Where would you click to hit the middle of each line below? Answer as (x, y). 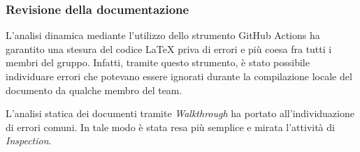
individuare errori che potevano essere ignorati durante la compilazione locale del (179, 76)
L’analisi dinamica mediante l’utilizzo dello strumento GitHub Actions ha (163, 35)
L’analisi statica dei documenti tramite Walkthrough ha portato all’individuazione (180, 113)
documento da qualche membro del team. (94, 90)
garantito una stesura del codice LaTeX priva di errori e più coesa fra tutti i (169, 48)
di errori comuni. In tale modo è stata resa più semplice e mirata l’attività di (170, 127)
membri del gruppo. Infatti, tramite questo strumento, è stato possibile (158, 62)
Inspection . (29, 140)
